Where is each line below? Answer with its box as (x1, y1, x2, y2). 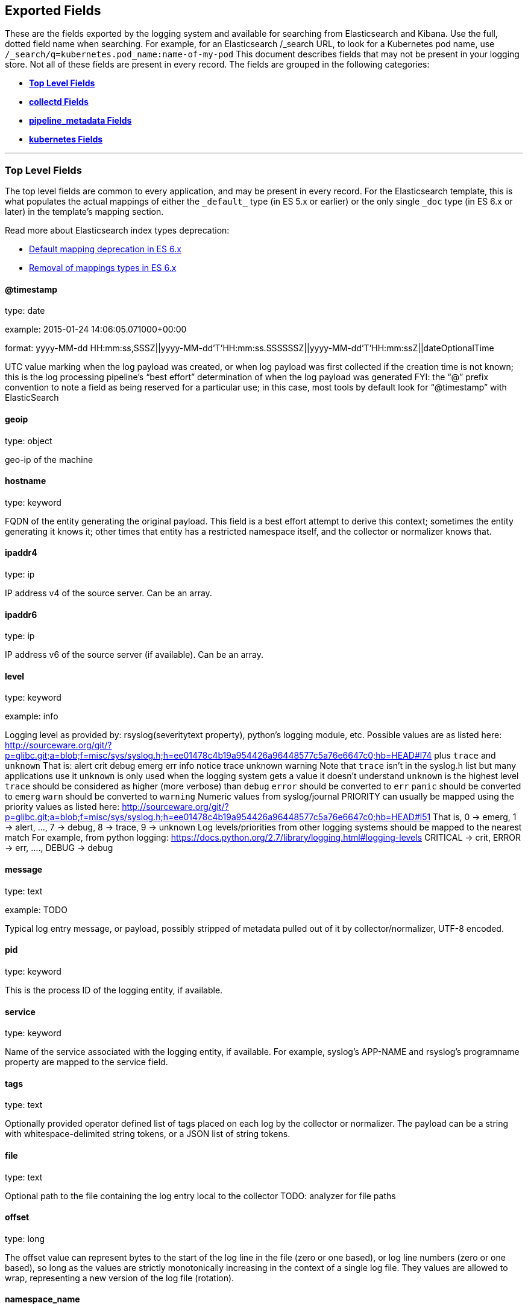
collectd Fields (29, 97, 89, 107)
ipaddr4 (5, 547, 37, 558)
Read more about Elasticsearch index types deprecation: (5, 225, 230, 236)
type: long (5, 1233, 45, 1244)
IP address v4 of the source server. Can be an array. (5, 588, 212, 599)
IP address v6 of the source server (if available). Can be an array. (5, 649, 263, 660)
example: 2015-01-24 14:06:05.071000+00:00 (5, 324, 187, 335)
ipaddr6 (5, 609, 37, 620)
